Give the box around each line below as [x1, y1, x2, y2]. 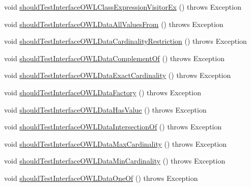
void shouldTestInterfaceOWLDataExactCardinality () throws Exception [4, 70, 231, 81]
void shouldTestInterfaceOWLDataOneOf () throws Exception [4, 172, 198, 183]
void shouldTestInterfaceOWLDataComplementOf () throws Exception [4, 52, 225, 63]
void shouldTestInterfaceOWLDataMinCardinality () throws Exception [4, 155, 226, 166]
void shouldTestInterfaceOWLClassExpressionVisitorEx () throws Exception [4, 2, 241, 12]
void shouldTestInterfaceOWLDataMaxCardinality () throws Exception [4, 138, 227, 149]
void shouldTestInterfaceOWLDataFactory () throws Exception [4, 87, 201, 97]
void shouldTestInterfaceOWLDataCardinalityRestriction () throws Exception [4, 36, 247, 46]
